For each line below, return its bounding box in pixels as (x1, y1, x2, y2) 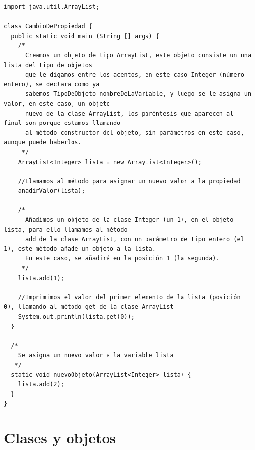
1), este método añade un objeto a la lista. (4, 245, 156, 252)
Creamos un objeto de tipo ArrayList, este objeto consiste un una (25, 51, 252, 59)
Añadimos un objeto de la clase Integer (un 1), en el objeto (25, 216, 234, 224)
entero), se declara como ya (4, 81, 100, 88)
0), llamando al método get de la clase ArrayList (4, 303, 174, 311)
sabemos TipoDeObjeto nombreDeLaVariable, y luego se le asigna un (25, 90, 252, 98)
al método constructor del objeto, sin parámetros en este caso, (25, 129, 244, 136)
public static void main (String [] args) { (11, 32, 159, 40)
